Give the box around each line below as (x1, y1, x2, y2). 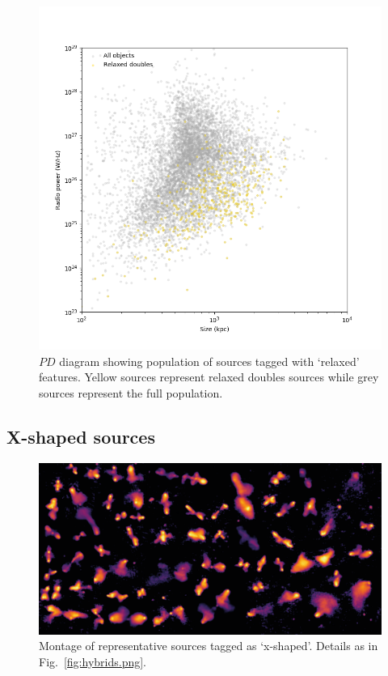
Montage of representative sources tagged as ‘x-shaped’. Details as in (39, 637, 378, 654)
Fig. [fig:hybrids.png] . (39, 653, 147, 670)
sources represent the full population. (39, 384, 223, 401)
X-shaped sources (6, 423, 155, 449)
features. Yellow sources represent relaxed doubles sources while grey (39, 368, 379, 385)
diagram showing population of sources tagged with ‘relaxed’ (59, 352, 360, 369)
